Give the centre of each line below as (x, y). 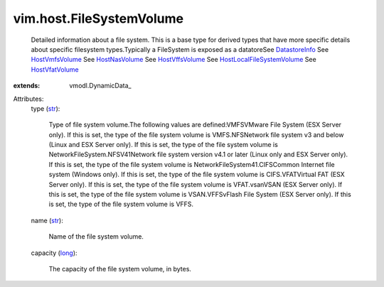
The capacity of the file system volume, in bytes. (120, 269)
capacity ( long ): (54, 253)
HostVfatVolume (55, 69)
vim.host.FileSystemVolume (98, 18)
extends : (27, 86)
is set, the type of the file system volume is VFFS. (121, 204)
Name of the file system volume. (96, 237)
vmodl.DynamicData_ (100, 86)
